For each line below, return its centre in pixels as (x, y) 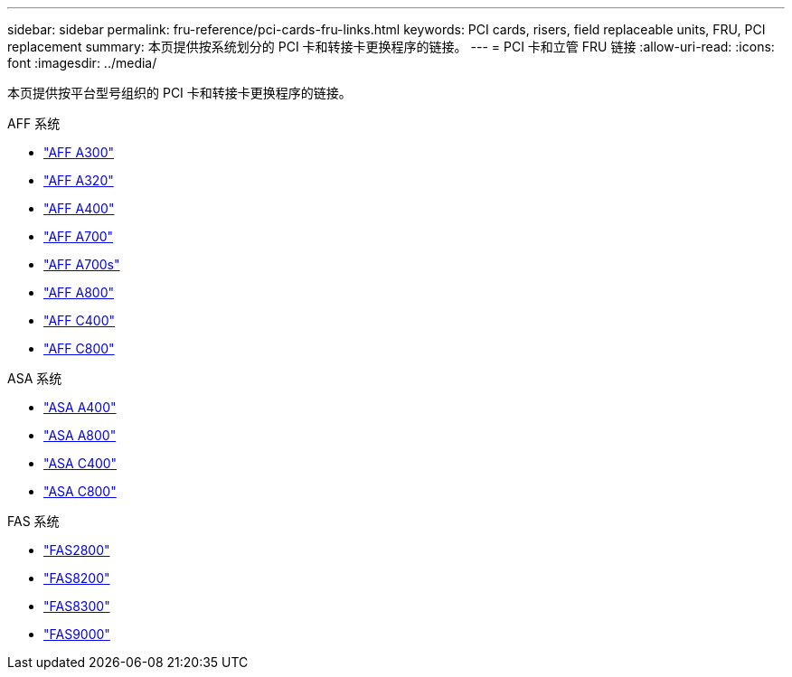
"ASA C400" (80, 463)
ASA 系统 (35, 378)
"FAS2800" (77, 550)
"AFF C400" (79, 320)
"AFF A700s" (82, 264)
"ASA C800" (80, 491)
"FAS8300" (77, 606)
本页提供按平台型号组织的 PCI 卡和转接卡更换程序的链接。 (179, 93)
